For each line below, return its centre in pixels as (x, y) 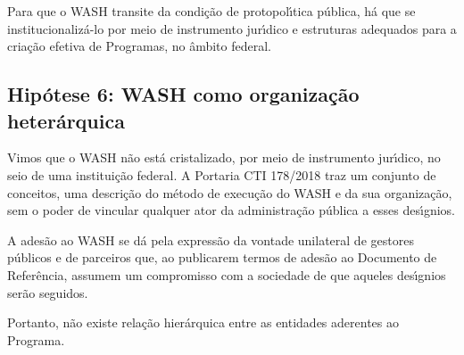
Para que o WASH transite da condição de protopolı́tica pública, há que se (211, 11)
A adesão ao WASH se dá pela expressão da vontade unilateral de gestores (211, 239)
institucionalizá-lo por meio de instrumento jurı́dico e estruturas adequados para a (232, 28)
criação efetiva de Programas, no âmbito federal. (139, 46)
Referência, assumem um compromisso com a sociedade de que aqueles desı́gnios (227, 274)
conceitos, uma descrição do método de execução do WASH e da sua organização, (230, 192)
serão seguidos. (48, 292)
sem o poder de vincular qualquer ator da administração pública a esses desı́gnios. (232, 210)
